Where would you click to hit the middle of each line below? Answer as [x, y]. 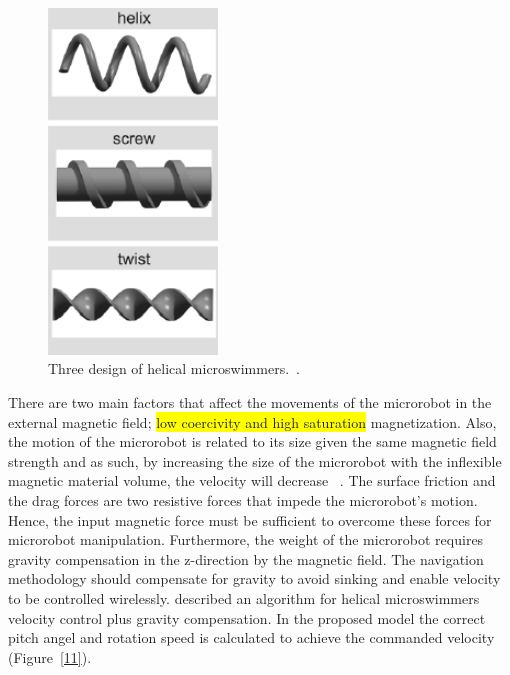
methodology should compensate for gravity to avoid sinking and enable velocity [254, 578]
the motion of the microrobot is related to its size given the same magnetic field [252, 441]
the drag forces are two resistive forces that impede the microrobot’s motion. [243, 500]
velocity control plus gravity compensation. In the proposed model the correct [247, 617]
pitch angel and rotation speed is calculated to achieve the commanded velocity [251, 637]
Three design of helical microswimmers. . [174, 368]
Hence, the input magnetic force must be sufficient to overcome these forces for [250, 519]
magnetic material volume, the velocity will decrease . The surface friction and [252, 480]
